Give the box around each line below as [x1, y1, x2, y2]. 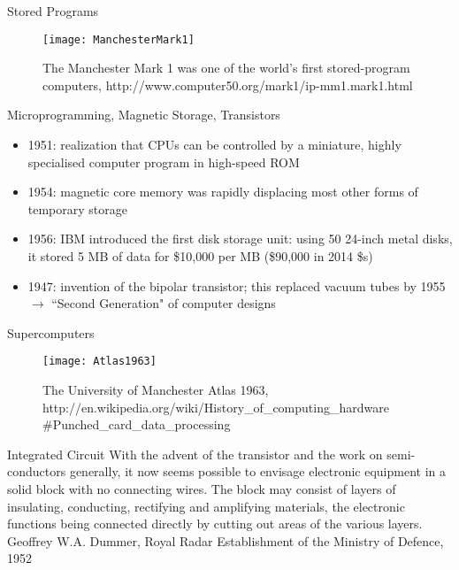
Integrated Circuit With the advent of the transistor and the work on [7, 444, 383, 463]
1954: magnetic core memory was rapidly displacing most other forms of [27, 182, 418, 201]
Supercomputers [7, 323, 95, 342]
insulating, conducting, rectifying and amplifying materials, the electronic [7, 497, 405, 515]
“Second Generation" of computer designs [51, 294, 276, 312]
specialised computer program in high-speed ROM [27, 152, 300, 171]
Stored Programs [7, 2, 99, 19]
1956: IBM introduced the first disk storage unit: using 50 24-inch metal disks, [27, 229, 453, 248]
